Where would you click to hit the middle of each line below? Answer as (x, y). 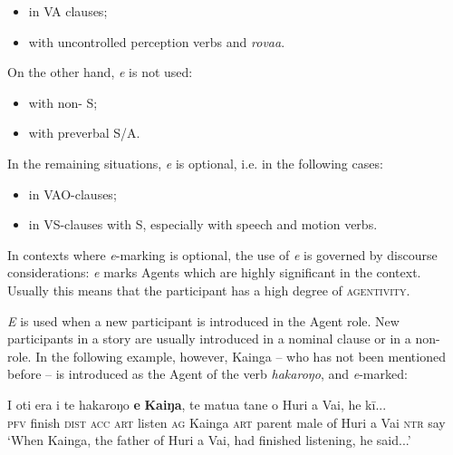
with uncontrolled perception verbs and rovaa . (157, 41)
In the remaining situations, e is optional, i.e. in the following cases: (195, 163)
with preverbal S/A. (84, 133)
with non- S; (63, 102)
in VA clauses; (68, 11)
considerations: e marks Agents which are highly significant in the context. (214, 272)
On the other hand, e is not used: (100, 72)
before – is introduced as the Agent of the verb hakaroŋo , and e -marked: (207, 374)
